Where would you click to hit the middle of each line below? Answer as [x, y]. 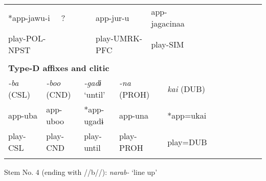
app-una [134, 115]
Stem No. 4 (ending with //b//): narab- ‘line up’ [81, 172]
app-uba [23, 115]
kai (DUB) [186, 88]
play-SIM [168, 44]
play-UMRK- [119, 38]
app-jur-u [113, 17]
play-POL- [27, 38]
